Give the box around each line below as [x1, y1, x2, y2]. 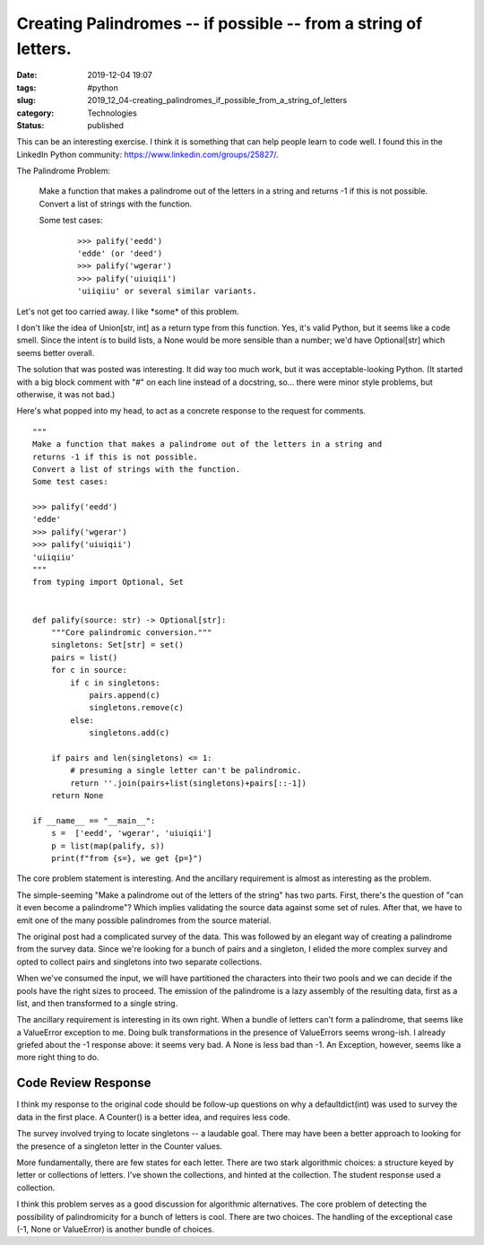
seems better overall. [16, 347, 95, 358]
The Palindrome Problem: [16, 166, 111, 177]
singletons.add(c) [89, 727, 170, 738]
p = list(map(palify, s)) [50, 840, 166, 851]
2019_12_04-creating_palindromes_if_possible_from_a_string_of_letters [87, 95, 348, 106]
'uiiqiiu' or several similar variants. [77, 286, 257, 296]
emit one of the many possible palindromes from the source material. [16, 915, 272, 926]
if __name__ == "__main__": [32, 815, 156, 825]
